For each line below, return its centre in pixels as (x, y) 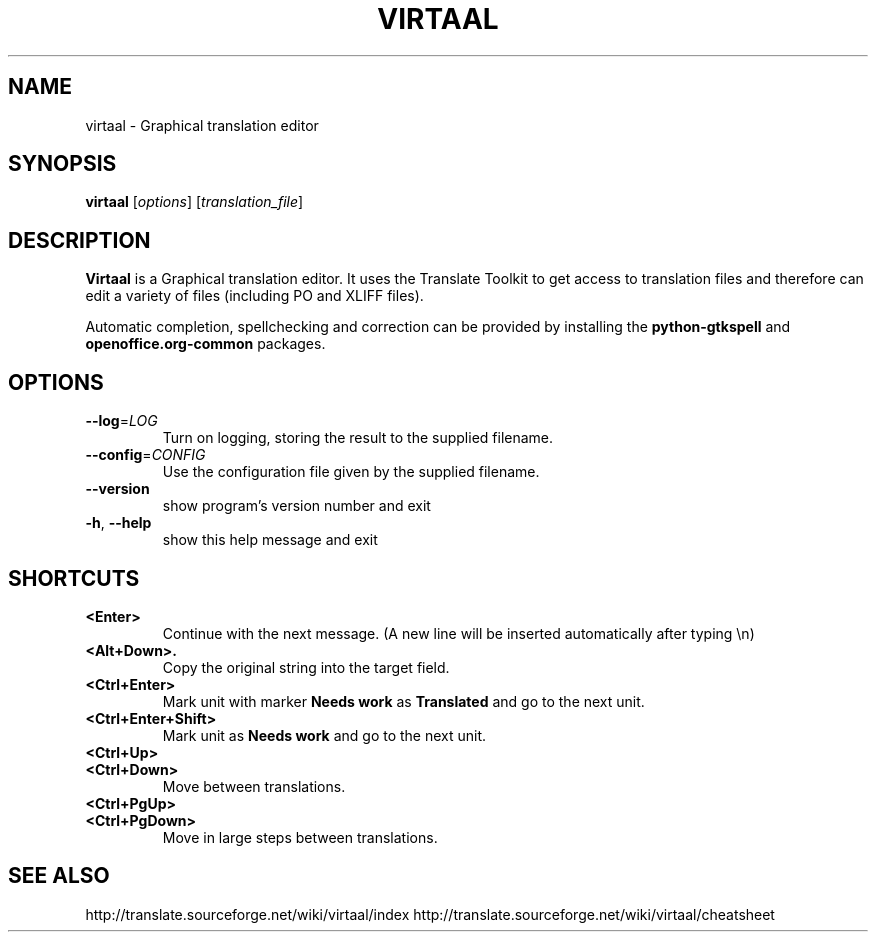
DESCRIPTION (79, 240)
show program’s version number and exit (296, 506)
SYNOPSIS (62, 164)
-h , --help (118, 523)
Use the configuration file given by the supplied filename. (351, 472)
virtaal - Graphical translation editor (202, 125)
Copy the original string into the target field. (306, 667)
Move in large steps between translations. (300, 837)
